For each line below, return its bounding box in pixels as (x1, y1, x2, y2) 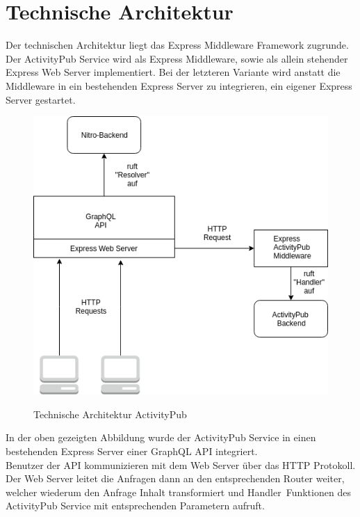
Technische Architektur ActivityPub (33, 406, 187, 421)
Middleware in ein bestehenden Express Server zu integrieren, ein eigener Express (6, 78, 352, 93)
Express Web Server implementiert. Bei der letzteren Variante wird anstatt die (6, 65, 341, 79)
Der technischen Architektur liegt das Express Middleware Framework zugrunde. (6, 38, 349, 52)
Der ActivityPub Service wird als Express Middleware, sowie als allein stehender (6, 51, 348, 65)
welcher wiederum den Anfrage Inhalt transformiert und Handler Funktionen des (6, 484, 351, 499)
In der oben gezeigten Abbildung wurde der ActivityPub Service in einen (6, 430, 316, 445)
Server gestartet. (6, 92, 76, 106)
